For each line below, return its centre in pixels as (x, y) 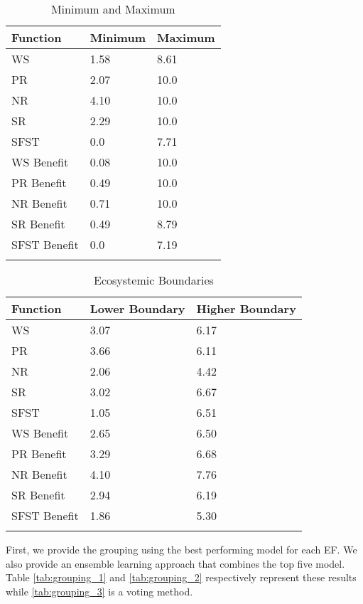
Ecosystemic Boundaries (154, 280)
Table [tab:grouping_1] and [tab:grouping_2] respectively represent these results (181, 577)
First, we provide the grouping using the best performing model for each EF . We (181, 549)
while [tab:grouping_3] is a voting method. (99, 591)
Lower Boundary (137, 308)
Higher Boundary (246, 308)
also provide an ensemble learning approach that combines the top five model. (175, 563)
